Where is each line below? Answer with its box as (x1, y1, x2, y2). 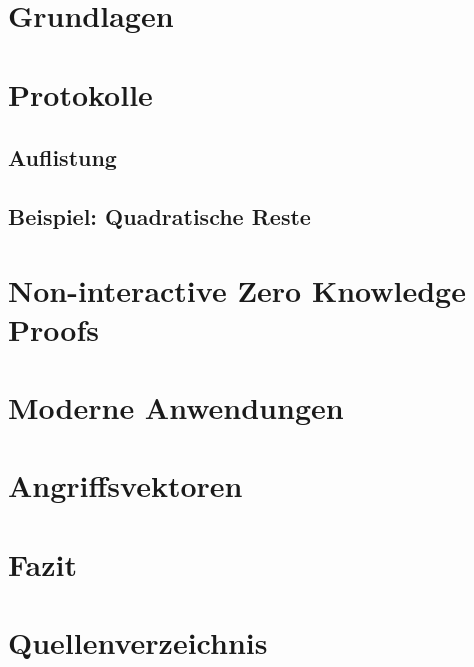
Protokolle (8, 73, 153, 114)
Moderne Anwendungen (8, 387, 344, 428)
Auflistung (8, 142, 117, 173)
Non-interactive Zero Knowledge (8, 269, 466, 310)
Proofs (8, 308, 99, 349)
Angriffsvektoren (8, 465, 243, 506)
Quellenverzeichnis (8, 622, 268, 663)
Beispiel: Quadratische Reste (8, 200, 311, 231)
